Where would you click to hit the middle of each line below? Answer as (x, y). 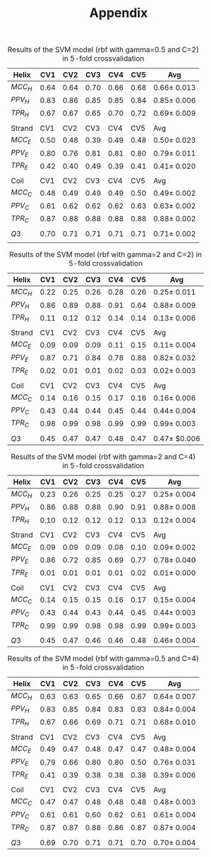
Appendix (119, 13)
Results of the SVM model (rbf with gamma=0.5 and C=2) (103, 49)
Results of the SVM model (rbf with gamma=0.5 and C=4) (103, 658)
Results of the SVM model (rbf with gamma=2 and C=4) (103, 456)
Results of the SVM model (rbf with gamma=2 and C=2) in (106, 254)
